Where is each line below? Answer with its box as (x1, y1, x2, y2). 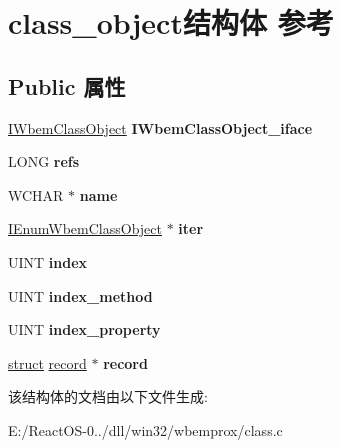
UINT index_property (8, 319, 161, 340)
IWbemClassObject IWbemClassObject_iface (8, 117, 313, 138)
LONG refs (8, 151, 80, 172)
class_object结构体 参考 (8, 2, 334, 43)
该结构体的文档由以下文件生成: (8, 386, 208, 407)
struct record (8, 352, 87, 373)
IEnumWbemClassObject (8, 218, 162, 239)
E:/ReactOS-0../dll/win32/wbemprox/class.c (8, 419, 283, 440)
